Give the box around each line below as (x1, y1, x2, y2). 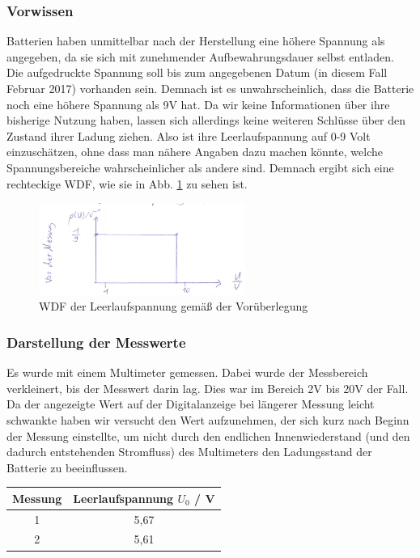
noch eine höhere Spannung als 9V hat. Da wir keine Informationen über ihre (6, 95, 390, 112)
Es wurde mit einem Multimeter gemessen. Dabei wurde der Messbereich (6, 364, 368, 381)
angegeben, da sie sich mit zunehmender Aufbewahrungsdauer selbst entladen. (6, 48, 394, 65)
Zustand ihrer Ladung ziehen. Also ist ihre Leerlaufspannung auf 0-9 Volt (6, 127, 371, 144)
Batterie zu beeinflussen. (6, 459, 128, 476)
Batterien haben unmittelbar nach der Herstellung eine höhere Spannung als (6, 32, 385, 49)
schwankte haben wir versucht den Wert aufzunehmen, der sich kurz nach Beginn (6, 411, 409, 428)
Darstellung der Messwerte (6, 332, 186, 352)
